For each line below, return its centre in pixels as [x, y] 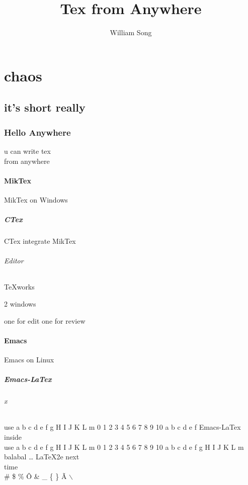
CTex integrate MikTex [40, 241]
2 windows [20, 304]
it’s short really [45, 107]
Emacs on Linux [29, 360]
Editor [14, 261]
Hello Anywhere [37, 132]
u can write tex [27, 151]
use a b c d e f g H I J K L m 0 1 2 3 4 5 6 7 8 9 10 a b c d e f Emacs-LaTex [122, 427]
